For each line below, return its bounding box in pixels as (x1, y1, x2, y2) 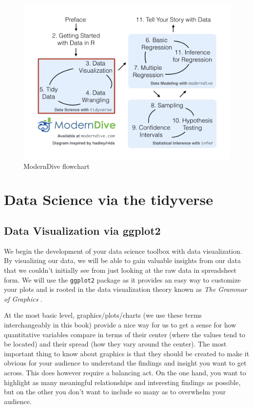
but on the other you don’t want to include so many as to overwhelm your (4, 387, 226, 397)
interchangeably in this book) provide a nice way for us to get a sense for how (4, 319, 236, 329)
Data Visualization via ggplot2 (4, 223, 161, 238)
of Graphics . (4, 293, 42, 304)
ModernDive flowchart (23, 161, 90, 171)
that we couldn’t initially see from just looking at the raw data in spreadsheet (4, 265, 236, 275)
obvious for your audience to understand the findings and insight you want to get (4, 358, 247, 368)
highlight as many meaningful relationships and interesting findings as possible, (4, 377, 241, 387)
